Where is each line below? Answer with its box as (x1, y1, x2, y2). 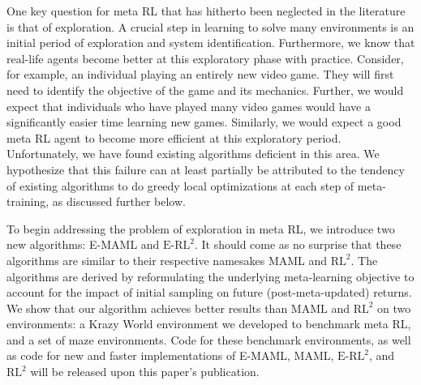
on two (377, 299, 411, 316)
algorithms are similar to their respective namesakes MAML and (6, 251, 328, 268)
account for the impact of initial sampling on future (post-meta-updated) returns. (6, 284, 412, 301)
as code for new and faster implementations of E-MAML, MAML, (6, 347, 334, 364)
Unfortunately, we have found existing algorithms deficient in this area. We (6, 145, 380, 162)
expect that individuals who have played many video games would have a (6, 97, 371, 114)
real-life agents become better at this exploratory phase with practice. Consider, (6, 49, 404, 66)
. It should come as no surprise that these (194, 236, 402, 253)
